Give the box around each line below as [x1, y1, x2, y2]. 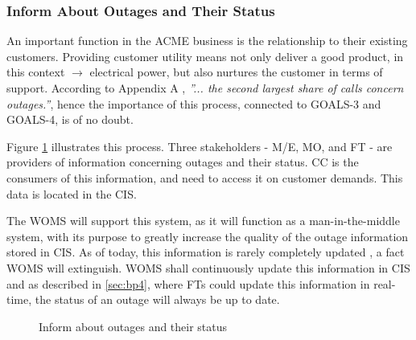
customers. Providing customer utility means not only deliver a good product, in [6, 47, 404, 64]
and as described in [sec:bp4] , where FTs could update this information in [6, 275, 370, 292]
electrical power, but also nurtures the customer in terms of [89, 63, 383, 80]
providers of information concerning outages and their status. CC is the [6, 154, 359, 170]
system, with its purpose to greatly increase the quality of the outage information [6, 227, 409, 244]
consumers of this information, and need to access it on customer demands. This [6, 169, 403, 186]
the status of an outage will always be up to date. [35, 291, 280, 308]
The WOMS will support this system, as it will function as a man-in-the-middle [6, 212, 400, 229]
